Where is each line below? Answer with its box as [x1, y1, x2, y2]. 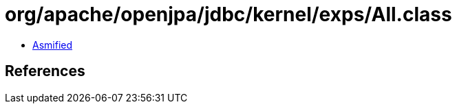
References [5, 62, 85, 80]
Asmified [32, 38, 73, 51]
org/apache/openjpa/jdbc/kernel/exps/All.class [5, 3, 452, 26]
